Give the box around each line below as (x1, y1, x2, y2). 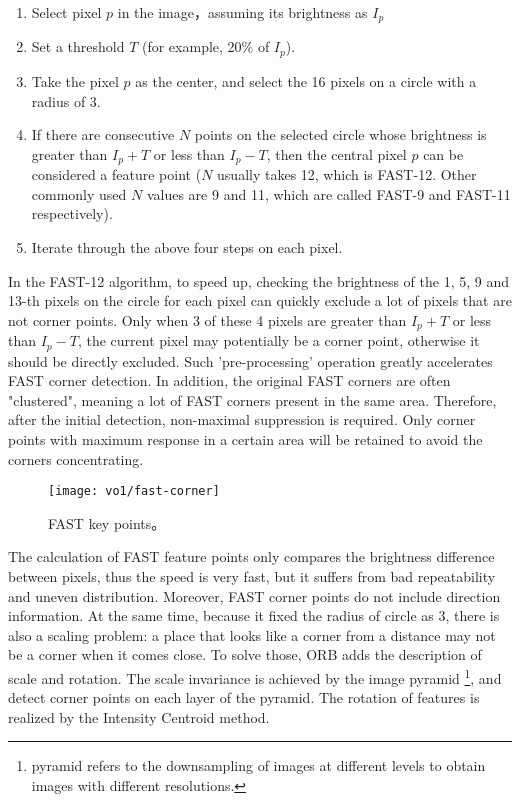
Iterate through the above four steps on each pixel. (31, 236, 343, 257)
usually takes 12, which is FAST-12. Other (217, 164, 477, 185)
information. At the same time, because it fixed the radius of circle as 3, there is (8, 605, 500, 626)
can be (423, 143, 464, 164)
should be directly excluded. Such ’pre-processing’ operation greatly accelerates (8, 350, 493, 371)
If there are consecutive (31, 124, 175, 145)
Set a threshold (31, 36, 125, 57)
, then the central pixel (266, 143, 407, 164)
